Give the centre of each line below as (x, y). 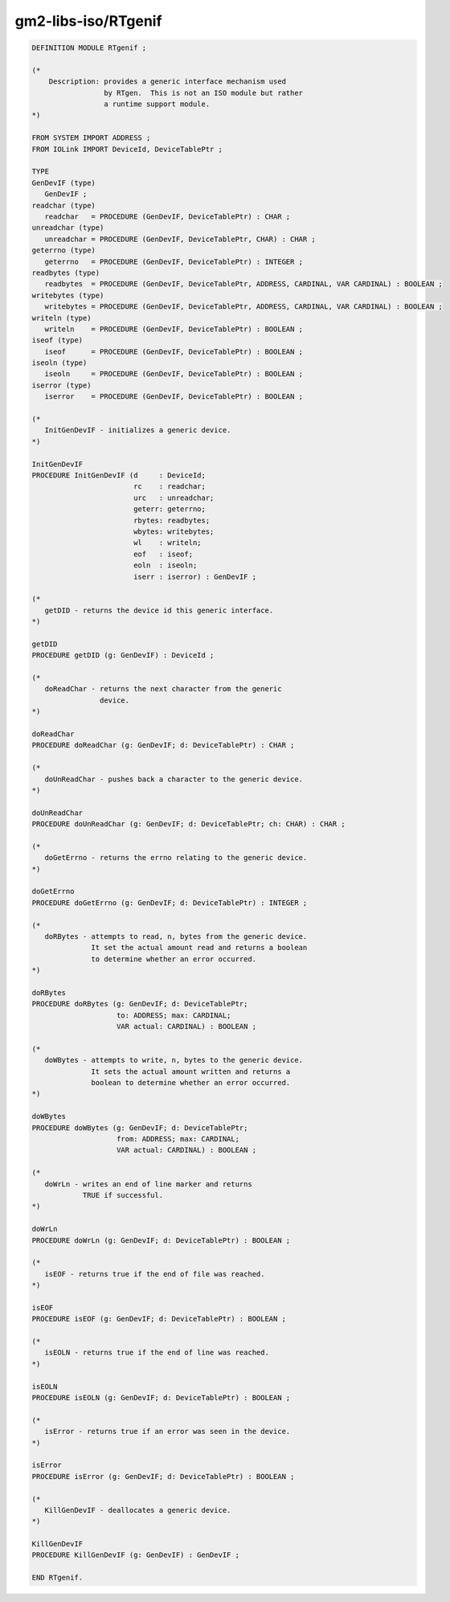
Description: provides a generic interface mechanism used (168, 82)
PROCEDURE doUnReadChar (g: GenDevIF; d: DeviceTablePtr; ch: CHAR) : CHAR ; (188, 824)
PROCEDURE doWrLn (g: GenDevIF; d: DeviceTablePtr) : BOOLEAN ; (161, 1240)
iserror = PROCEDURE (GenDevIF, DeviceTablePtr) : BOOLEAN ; (174, 397)
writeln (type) (61, 318)
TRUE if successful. (123, 1195)
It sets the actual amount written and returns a (191, 1071)
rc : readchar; (170, 487)
